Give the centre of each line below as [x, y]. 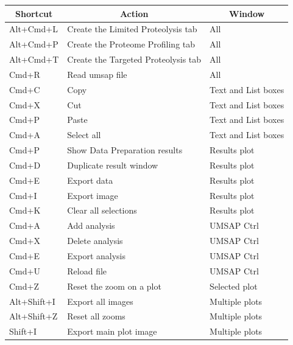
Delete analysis [95, 241]
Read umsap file [97, 74]
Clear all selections [102, 210]
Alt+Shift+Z [34, 316]
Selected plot [234, 286]
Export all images [100, 301]
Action [134, 13]
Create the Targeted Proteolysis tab [134, 59]
